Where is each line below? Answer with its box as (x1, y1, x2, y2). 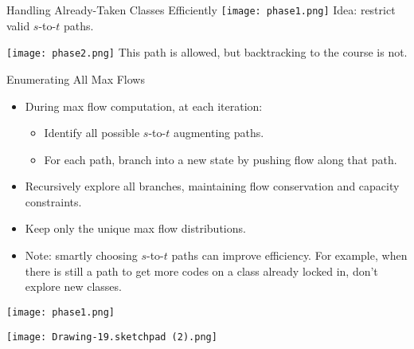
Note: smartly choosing (25, 247, 138, 264)
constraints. (25, 193, 82, 210)
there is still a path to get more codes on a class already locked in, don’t (25, 262, 378, 279)
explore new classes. (25, 278, 122, 295)
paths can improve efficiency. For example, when (171, 247, 408, 264)
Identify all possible (44, 124, 140, 141)
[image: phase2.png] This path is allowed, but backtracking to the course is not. (6, 44, 408, 61)
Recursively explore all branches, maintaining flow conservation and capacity (25, 178, 400, 194)
